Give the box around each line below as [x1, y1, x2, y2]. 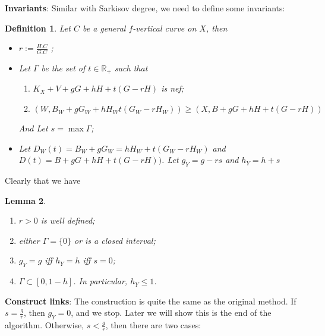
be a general [82, 21, 126, 34]
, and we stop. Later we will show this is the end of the [71, 306, 272, 319]
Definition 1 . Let [5, 21, 71, 34]
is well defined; [40, 214, 95, 227]
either [18, 234, 40, 246]
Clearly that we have [5, 174, 81, 187]
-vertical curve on [132, 21, 197, 34]
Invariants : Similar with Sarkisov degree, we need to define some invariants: [5, 2, 285, 14]
